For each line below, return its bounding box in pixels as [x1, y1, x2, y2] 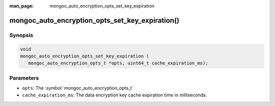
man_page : [9, 3, 34, 9]
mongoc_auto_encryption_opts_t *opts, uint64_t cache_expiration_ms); [28, 60, 208, 66]
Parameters [9, 74, 39, 81]
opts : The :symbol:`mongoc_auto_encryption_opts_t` [22, 85, 133, 91]
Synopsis [9, 31, 33, 39]
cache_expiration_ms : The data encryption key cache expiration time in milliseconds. [22, 92, 207, 98]
